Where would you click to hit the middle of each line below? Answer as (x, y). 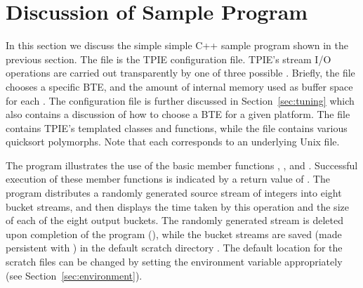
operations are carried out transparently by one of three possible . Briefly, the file (180, 73)
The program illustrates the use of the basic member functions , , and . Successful (182, 165)
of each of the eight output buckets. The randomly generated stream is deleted (174, 220)
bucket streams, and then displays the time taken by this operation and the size (177, 206)
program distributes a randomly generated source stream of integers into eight (174, 193)
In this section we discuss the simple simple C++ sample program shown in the (177, 45)
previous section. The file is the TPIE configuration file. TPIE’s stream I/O (169, 59)
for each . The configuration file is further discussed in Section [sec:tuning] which (180, 100)
